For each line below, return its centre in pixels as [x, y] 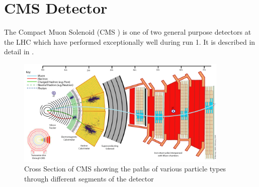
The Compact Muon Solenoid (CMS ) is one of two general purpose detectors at [128, 32]
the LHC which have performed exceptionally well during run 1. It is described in [130, 41]
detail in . [19, 52]
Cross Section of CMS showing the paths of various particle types [125, 169]
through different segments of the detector [89, 178]
